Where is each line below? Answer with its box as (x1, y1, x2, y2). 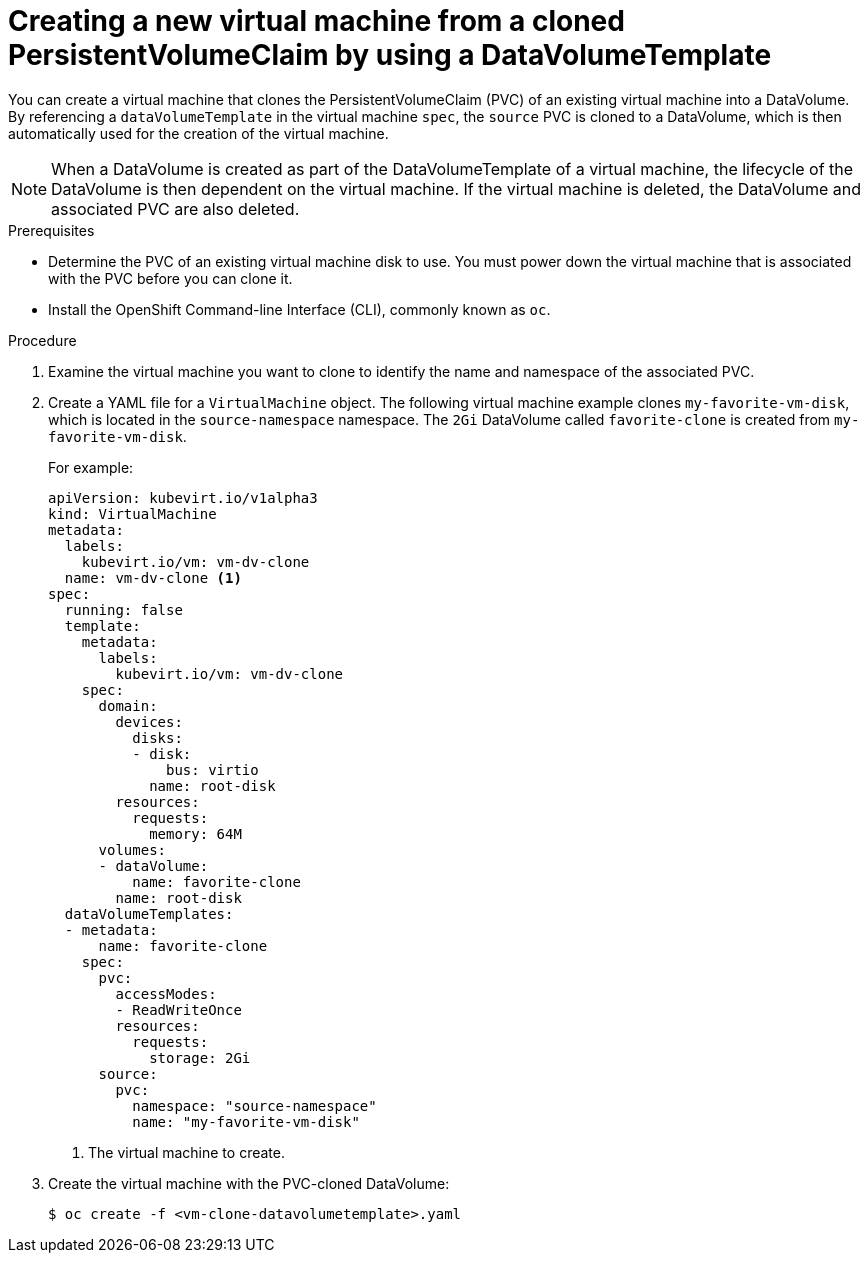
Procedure (8, 331, 77, 349)
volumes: (98, 841, 167, 858)
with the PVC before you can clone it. (48, 269, 293, 287)
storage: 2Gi (149, 1049, 251, 1066)
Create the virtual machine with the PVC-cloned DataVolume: (48, 1174, 450, 1192)
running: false (64, 601, 183, 618)
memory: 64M (149, 825, 242, 842)
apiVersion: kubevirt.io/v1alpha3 (48, 489, 318, 506)
